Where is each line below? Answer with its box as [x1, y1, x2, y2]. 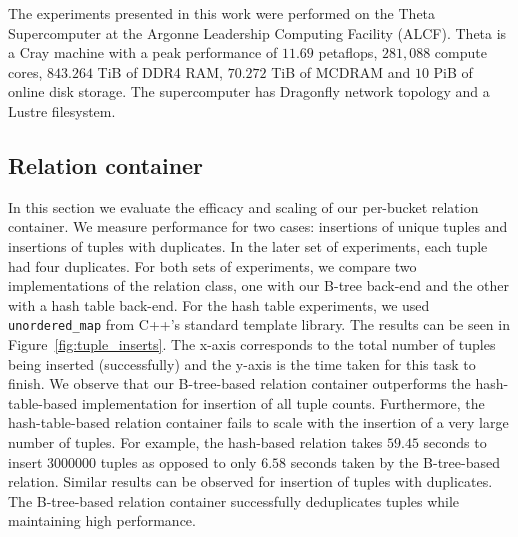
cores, [8, 61, 43, 82]
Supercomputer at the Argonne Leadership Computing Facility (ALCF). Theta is [8, 22, 507, 43]
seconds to [423, 431, 487, 452]
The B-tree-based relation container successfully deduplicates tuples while [8, 490, 460, 511]
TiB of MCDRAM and [271, 61, 411, 82]
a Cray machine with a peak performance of [8, 42, 278, 63]
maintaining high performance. [8, 510, 196, 531]
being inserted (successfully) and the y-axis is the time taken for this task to [8, 353, 476, 374]
